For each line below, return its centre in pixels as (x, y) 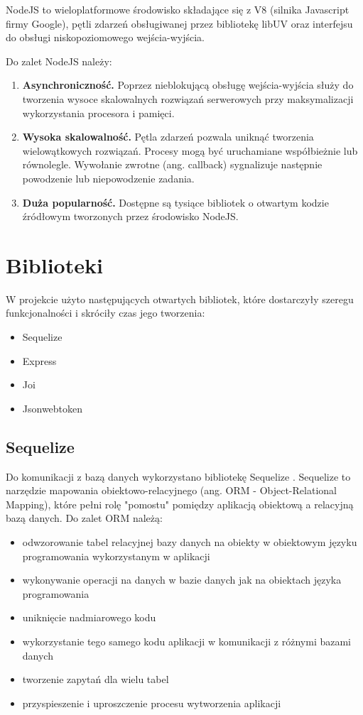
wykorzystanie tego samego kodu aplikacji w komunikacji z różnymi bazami (187, 641)
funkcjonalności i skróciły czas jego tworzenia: (105, 313)
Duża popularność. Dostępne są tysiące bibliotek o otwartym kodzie (175, 202)
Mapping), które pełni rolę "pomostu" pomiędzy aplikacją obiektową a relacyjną (180, 504)
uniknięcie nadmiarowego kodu (89, 617)
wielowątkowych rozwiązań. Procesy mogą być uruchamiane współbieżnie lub (190, 150)
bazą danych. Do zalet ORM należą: (84, 518)
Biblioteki (54, 264)
